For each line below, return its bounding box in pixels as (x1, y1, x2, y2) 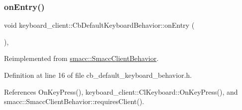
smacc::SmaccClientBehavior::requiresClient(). (4, 96, 145, 107)
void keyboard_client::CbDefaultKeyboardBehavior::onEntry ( (4, 20, 195, 30)
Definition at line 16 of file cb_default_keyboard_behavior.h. (4, 70, 192, 80)
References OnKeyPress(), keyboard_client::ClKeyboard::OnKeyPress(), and (4, 86, 238, 97)
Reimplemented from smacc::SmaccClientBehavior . (4, 53, 159, 63)
